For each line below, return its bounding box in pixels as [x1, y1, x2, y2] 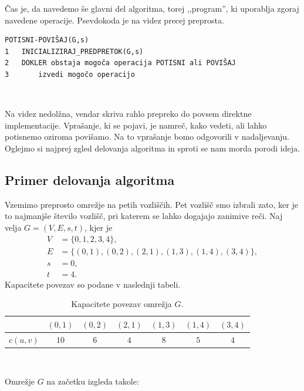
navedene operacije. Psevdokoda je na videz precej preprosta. [5, 14, 224, 26]
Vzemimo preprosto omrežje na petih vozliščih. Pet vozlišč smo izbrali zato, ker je [5, 198, 298, 210]
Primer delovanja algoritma [5, 170, 175, 188]
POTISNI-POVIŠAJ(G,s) [5, 36, 89, 45]
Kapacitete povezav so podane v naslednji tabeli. [5, 278, 181, 290]
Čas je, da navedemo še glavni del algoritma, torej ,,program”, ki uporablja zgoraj [5, 2, 299, 14]
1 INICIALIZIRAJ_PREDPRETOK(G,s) [5, 47, 144, 56]
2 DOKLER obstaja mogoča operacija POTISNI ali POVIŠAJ [5, 59, 236, 68]
